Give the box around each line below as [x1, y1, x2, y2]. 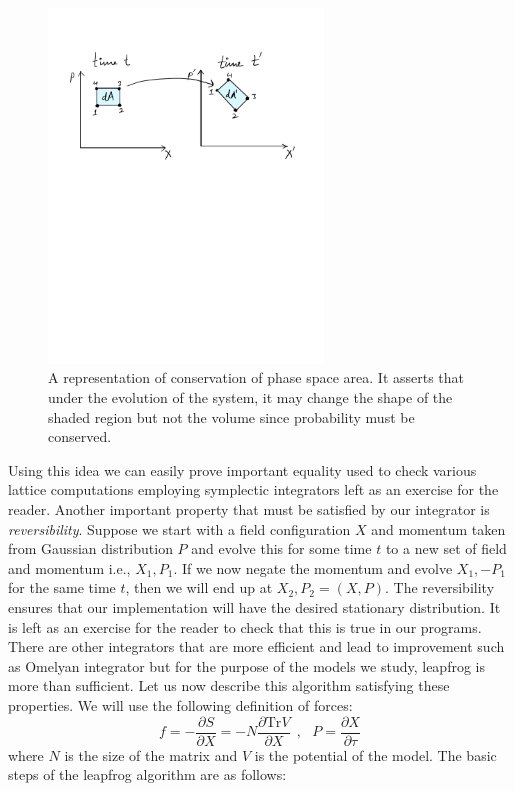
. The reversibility [384, 577, 495, 598]
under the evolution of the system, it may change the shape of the [48, 387, 453, 408]
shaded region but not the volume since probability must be [48, 406, 415, 427]
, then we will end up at [125, 577, 273, 598]
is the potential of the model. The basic [254, 744, 497, 765]
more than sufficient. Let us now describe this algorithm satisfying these [8, 675, 450, 696]
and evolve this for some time [191, 538, 372, 559]
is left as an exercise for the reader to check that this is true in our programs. [8, 616, 482, 637]
